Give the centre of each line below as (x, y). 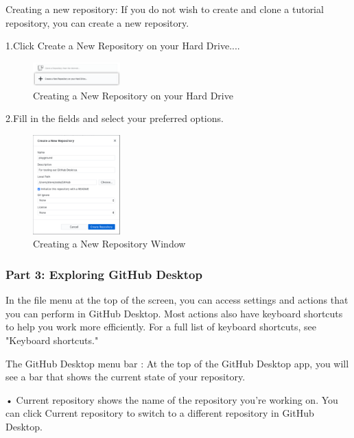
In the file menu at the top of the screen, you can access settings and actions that (177, 300)
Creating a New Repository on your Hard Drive (133, 95)
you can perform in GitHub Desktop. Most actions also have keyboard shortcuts (174, 313)
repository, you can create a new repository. (97, 22)
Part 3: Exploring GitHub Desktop (104, 274)
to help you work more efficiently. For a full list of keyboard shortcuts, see (161, 327)
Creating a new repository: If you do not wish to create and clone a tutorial (165, 9)
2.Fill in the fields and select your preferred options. (115, 118)
